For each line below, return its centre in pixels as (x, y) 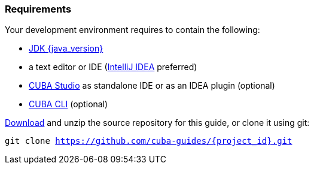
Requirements (38, 9)
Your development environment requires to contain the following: (132, 30)
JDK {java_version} (66, 49)
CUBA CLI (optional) (68, 104)
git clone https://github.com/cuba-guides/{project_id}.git (149, 141)
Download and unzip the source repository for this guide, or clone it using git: (157, 123)
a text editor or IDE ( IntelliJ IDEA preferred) (113, 67)
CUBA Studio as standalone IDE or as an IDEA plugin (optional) (152, 86)
